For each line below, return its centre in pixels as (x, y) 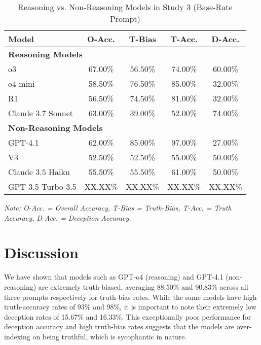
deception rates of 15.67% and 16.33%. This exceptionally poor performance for (128, 316)
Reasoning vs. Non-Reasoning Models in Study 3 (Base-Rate (125, 7)
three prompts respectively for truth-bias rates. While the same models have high (130, 297)
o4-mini (22, 83)
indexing (17, 336)
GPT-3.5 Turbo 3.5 (42, 186)
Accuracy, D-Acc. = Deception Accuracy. (68, 217)
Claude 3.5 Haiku (39, 172)
